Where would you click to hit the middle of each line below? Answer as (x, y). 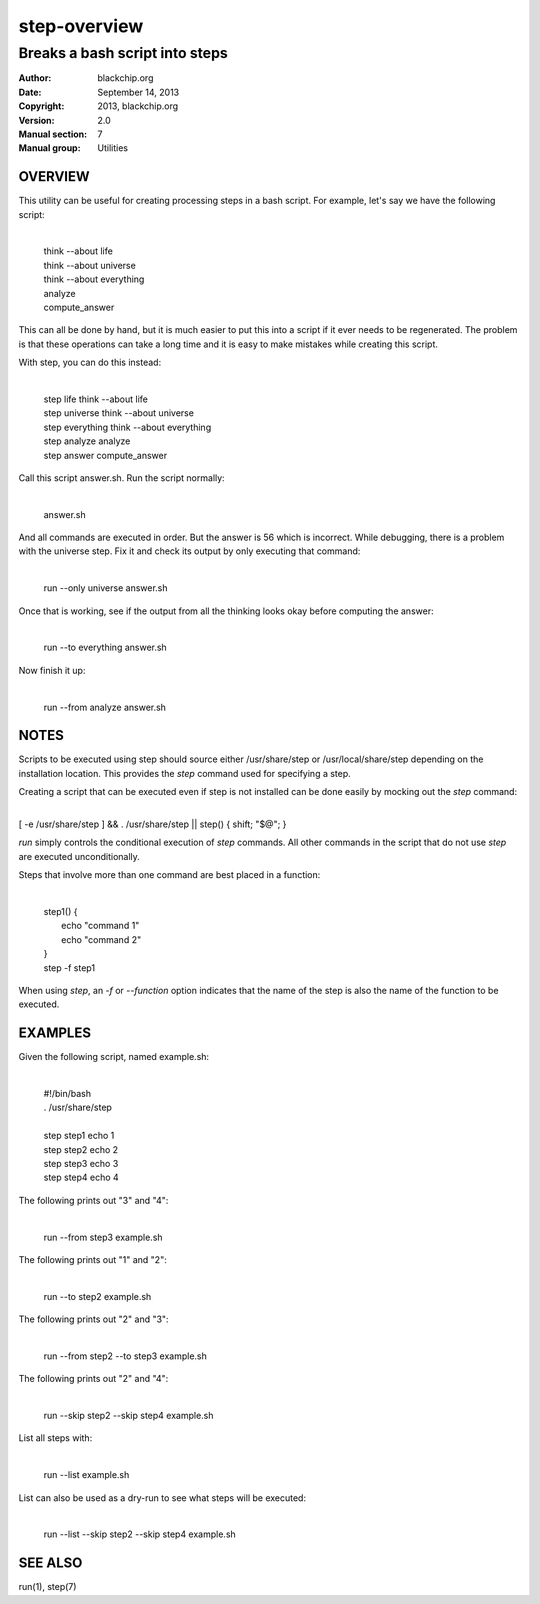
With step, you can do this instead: (90, 362)
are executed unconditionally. (79, 856)
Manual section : (53, 134)
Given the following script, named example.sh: (114, 1057)
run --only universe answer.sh (106, 588)
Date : (30, 92)
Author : (35, 78)
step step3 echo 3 (81, 1163)
